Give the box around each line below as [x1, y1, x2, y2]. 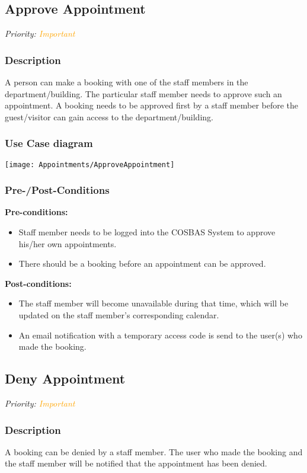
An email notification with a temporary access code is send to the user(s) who [18, 328, 302, 341]
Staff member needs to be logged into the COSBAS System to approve [18, 226, 276, 238]
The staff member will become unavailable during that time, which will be [18, 297, 289, 309]
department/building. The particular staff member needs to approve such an [5, 87, 282, 100]
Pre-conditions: [5, 206, 68, 218]
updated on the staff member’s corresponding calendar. [18, 309, 219, 321]
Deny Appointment [5, 369, 126, 388]
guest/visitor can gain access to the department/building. [5, 110, 213, 123]
